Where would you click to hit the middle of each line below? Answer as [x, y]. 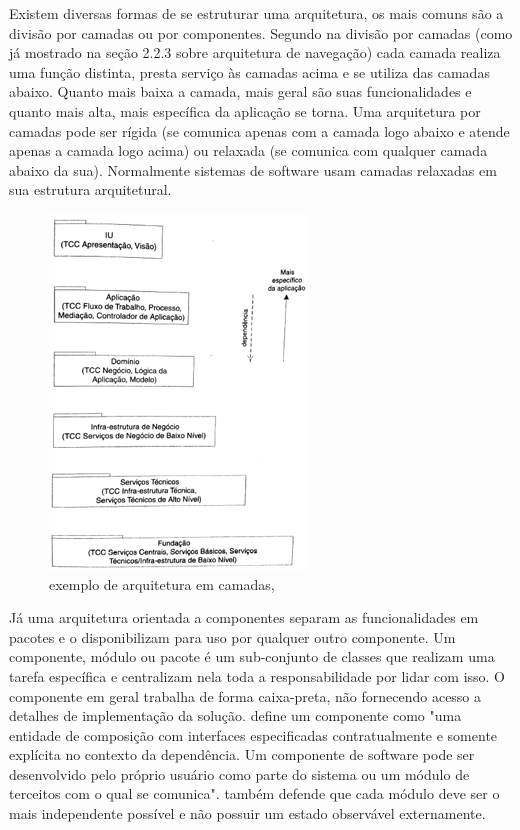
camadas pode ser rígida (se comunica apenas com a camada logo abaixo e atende [259, 130]
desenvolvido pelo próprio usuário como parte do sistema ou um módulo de [239, 773]
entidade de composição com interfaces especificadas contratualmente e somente [253, 734]
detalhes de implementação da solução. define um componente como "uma [235, 715]
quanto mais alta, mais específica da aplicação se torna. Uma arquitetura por [245, 110]
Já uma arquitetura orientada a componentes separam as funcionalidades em [244, 617]
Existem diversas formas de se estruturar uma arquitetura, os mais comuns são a [256, 13]
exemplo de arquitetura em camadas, [162, 583]
